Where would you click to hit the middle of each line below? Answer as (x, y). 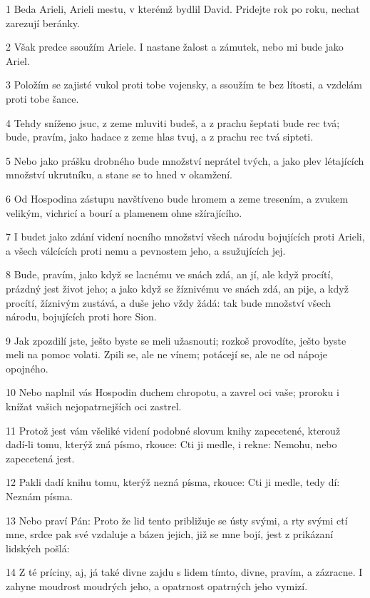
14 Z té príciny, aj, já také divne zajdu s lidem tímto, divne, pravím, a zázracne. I (184, 572)
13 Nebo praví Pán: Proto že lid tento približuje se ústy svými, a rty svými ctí (177, 520)
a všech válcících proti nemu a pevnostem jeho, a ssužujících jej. (146, 250)
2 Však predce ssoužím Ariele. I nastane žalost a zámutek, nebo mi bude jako (175, 47)
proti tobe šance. (42, 98)
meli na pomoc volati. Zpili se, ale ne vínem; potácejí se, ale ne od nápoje (166, 354)
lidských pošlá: (38, 548)
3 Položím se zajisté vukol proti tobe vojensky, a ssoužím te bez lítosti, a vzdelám (184, 85)
